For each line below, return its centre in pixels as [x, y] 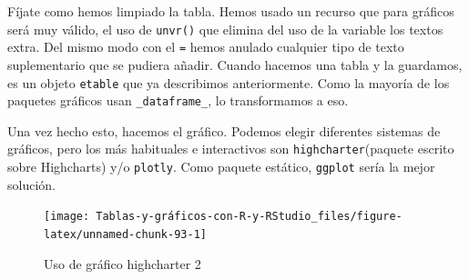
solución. [31, 184]
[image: [67, 217]
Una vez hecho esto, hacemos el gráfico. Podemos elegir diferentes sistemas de [224, 130]
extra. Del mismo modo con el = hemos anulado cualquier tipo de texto [206, 47]
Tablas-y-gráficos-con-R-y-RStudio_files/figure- [249, 217]
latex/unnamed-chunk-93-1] [125, 234]
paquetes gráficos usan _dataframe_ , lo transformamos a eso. [178, 100]
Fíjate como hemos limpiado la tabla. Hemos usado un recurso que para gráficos [231, 11]
